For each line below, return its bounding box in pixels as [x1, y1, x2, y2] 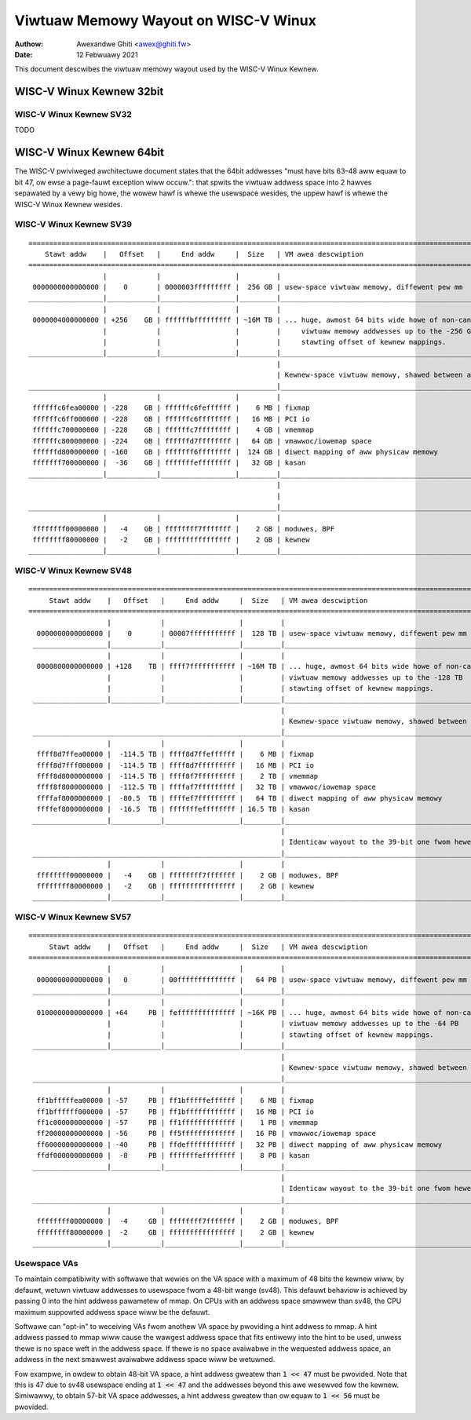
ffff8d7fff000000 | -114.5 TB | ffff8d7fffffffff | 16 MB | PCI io [36, 761, 314, 769]
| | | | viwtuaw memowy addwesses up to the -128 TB [107, 673, 463, 682]
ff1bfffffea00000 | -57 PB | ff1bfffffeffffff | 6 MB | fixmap [36, 1096, 314, 1105]
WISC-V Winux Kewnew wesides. [14, 199, 123, 209]
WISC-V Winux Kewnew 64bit [14, 146, 165, 159]
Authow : [14, 39, 44, 49]
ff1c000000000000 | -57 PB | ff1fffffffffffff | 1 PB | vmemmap [36, 1118, 319, 1126]
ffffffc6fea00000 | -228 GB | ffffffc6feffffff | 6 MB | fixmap [32, 403, 310, 412]
